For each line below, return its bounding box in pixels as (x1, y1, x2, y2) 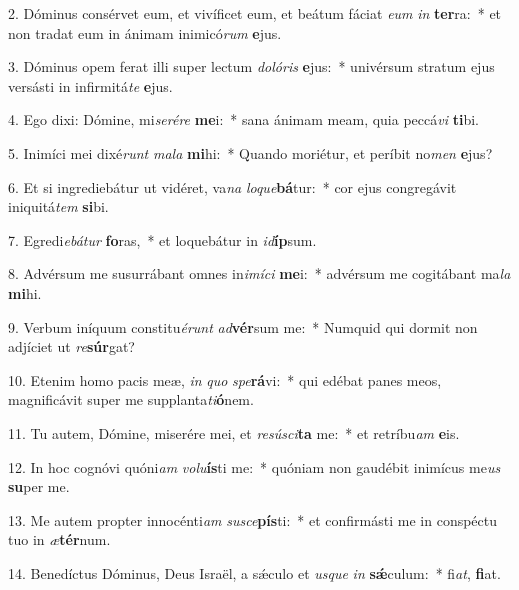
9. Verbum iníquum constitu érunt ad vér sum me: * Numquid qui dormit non (8, 316, 478, 337)
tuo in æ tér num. (8, 529, 111, 550)
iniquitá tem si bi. (8, 196, 109, 217)
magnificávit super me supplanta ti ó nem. (8, 389, 254, 410)
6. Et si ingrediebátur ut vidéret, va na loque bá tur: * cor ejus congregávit (8, 176, 457, 197)
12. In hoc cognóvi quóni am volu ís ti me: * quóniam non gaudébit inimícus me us (8, 456, 501, 477)
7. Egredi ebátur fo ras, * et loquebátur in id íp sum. (8, 229, 317, 250)
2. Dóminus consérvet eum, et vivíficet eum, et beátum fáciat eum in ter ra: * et (8, 3, 502, 23)
